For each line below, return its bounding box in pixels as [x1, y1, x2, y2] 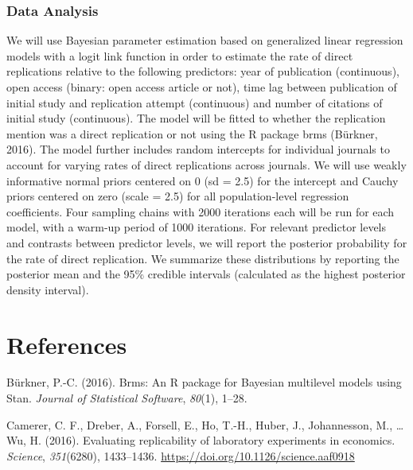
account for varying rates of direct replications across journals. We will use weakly [6, 156, 407, 173]
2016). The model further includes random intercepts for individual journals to [6, 141, 390, 157]
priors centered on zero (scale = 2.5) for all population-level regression [6, 188, 349, 204]
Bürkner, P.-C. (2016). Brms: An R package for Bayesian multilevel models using [6, 374, 402, 390]
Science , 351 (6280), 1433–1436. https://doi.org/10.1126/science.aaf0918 [6, 447, 355, 464]
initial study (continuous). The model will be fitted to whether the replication [6, 110, 386, 126]
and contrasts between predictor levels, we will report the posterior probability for [6, 234, 407, 251]
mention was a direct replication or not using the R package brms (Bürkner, [6, 125, 378, 142]
